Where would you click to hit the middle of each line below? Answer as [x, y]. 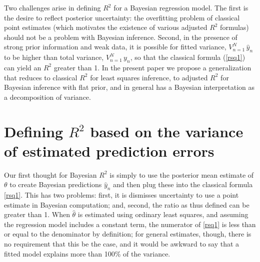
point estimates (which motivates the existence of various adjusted [106, 27]
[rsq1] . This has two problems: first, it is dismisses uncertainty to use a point [121, 195]
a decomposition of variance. [47, 97]
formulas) [234, 27]
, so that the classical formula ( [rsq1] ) [188, 57]
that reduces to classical [41, 77]
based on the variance [167, 131]
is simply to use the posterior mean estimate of [182, 174]
